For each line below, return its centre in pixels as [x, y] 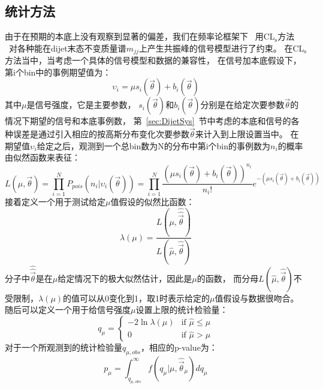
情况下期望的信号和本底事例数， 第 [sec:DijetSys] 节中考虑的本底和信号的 [148, 121]
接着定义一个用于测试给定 [55, 202]
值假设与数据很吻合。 [257, 298]
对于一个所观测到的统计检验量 [64, 347]
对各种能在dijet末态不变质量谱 [68, 48]
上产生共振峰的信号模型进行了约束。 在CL [221, 48]
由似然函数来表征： [43, 157]
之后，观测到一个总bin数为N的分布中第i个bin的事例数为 [162, 145]
